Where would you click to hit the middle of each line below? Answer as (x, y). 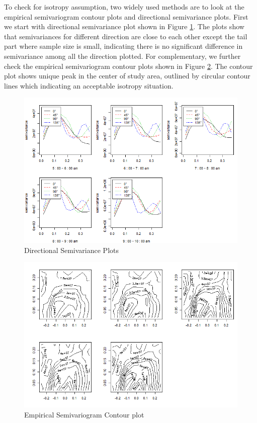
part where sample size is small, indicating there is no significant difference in (123, 46)
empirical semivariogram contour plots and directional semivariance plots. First (126, 16)
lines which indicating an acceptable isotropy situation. (89, 85)
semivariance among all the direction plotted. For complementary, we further (122, 56)
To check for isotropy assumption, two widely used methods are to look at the (124, 7)
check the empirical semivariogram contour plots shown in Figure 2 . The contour (128, 66)
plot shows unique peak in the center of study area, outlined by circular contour (127, 76)
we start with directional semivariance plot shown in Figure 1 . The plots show (124, 26)
